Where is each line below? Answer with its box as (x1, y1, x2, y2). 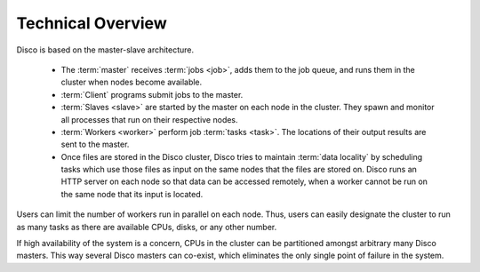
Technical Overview (16, 13, 168, 33)
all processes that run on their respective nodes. (60, 114, 239, 124)
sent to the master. (60, 139, 130, 150)
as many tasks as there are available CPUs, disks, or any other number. (16, 221, 277, 232)
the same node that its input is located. (60, 188, 204, 199)
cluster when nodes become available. (60, 76, 203, 88)
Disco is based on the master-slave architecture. (16, 44, 195, 55)
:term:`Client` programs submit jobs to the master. (60, 89, 244, 100)
